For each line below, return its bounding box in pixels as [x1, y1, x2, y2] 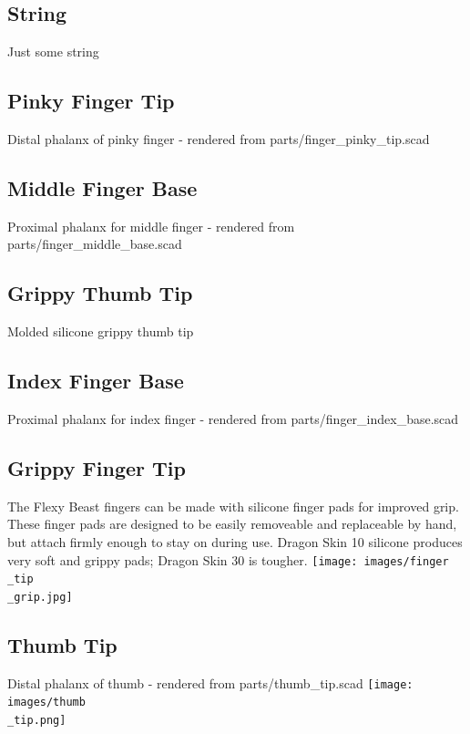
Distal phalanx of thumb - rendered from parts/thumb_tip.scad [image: [7, 673, 414, 692]
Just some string [7, 42, 99, 61]
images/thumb [7, 696, 86, 709]
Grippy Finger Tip [7, 453, 186, 481]
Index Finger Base [7, 367, 184, 395]
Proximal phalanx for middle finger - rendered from [7, 216, 295, 235]
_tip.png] [7, 714, 66, 728]
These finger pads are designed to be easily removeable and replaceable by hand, [7, 514, 457, 533]
